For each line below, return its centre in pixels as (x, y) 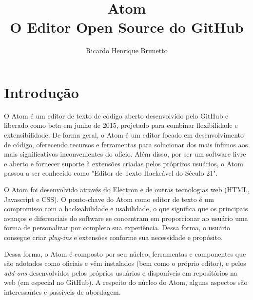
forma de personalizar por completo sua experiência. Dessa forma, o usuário (117, 228)
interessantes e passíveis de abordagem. (62, 291)
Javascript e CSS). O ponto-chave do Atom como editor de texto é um (109, 199)
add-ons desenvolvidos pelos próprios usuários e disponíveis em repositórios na (121, 272)
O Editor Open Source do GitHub (127, 27)
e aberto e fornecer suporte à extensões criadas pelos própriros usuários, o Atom (124, 163)
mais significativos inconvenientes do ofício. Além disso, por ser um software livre (125, 154)
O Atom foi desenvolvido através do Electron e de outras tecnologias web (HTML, (127, 189)
